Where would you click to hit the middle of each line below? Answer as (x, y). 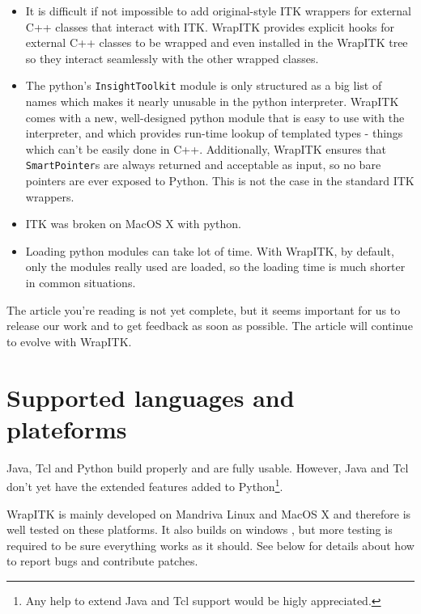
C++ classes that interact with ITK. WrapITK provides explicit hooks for (210, 26)
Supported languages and (151, 397)
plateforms (67, 428)
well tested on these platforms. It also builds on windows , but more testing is (200, 529)
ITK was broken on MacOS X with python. (133, 224)
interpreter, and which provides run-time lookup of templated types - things (214, 133)
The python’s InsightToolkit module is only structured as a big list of (204, 85)
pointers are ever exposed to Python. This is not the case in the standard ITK (220, 181)
